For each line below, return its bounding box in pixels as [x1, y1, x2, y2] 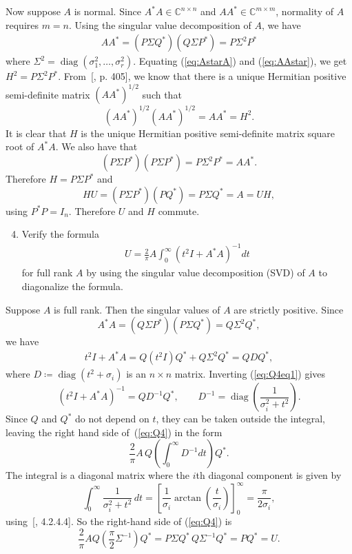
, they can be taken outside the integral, [156, 411, 325, 426]
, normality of [276, 4, 333, 18]
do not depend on [74, 411, 149, 426]
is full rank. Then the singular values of [54, 302, 220, 316]
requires [6, 17, 39, 32]
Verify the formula [21, 227, 99, 241]
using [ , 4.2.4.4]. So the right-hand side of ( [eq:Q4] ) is [6, 514, 232, 529]
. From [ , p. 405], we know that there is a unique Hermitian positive [58, 69, 346, 83]
